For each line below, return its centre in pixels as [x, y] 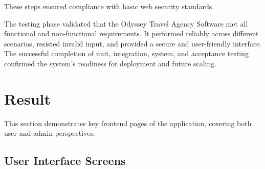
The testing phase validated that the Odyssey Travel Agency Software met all [126, 23]
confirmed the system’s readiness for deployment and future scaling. [111, 63]
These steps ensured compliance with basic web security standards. [109, 6]
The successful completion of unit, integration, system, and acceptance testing [127, 53]
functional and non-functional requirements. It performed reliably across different [131, 33]
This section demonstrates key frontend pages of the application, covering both [128, 123]
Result [27, 98]
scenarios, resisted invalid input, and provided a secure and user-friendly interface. [133, 43]
